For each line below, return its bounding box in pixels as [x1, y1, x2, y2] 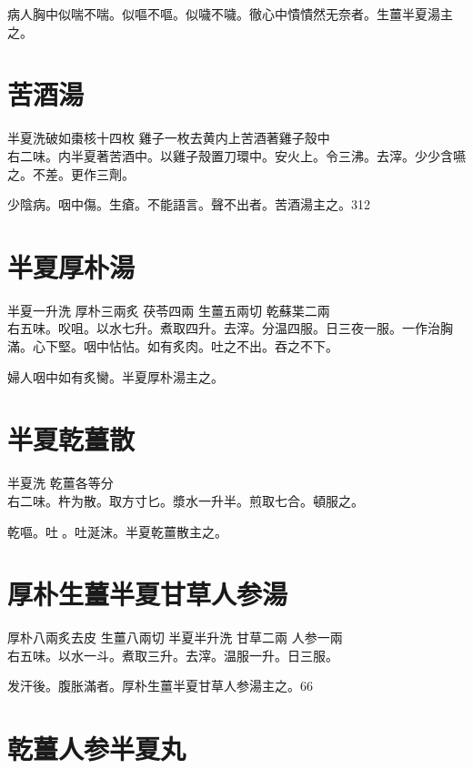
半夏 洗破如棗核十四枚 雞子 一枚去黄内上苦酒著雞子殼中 [7, 128, 330, 147]
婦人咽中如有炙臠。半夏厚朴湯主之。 [7, 367, 224, 386]
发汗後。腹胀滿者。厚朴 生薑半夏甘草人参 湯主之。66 [7, 676, 313, 695]
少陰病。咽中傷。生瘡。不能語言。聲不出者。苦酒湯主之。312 [7, 195, 370, 214]
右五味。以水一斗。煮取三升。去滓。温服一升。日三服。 [7, 645, 338, 664]
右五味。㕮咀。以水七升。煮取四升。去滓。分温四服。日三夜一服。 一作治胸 [7, 319, 453, 338]
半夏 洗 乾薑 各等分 [7, 473, 114, 492]
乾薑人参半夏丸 [7, 730, 186, 767]
